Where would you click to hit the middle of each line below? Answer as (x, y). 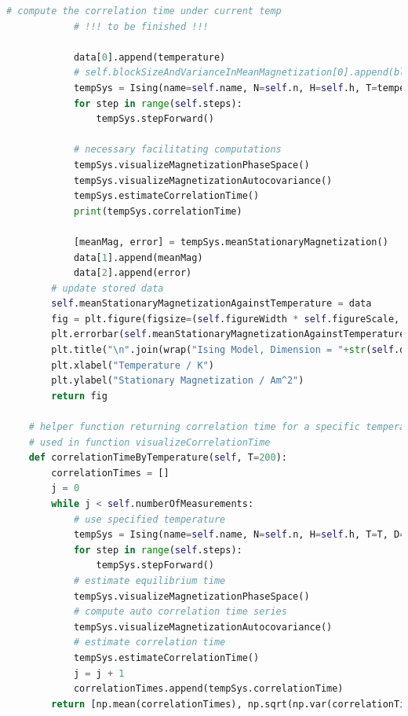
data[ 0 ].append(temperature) (149, 57)
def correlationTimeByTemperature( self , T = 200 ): (158, 458)
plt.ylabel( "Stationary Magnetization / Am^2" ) (178, 381)
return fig (79, 396)
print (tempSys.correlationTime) (158, 211)
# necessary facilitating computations (177, 150)
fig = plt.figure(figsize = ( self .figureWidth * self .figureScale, (226, 319)
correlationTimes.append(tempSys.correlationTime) (208, 689)
